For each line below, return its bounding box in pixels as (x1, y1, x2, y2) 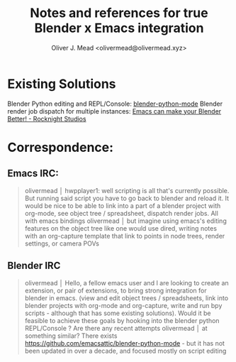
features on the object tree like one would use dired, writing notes (24, 224, 218, 232)
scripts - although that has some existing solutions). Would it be (24, 309, 211, 317)
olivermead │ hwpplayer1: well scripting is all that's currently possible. (24, 186, 230, 194)
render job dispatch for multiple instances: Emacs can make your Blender (7, 106, 222, 115)
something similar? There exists (24, 331, 118, 340)
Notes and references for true (30, 5, 208, 21)
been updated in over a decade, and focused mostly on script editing (24, 346, 227, 355)
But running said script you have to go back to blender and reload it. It (24, 194, 229, 202)
